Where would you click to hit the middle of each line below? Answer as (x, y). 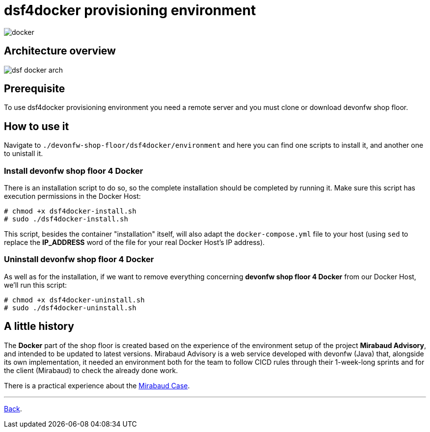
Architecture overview (60, 51)
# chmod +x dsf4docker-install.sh (70, 211)
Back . (13, 408)
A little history (39, 326)
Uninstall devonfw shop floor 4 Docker (79, 259)
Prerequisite (35, 89)
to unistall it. (24, 154)
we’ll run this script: (36, 285)
